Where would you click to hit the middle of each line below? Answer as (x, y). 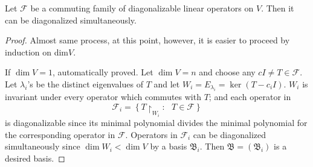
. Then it (278, 8)
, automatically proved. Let (103, 72)
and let (167, 83)
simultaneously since (43, 146)
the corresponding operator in (60, 134)
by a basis (169, 146)
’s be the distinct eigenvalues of (85, 83)
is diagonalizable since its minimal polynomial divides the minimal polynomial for (156, 122)
